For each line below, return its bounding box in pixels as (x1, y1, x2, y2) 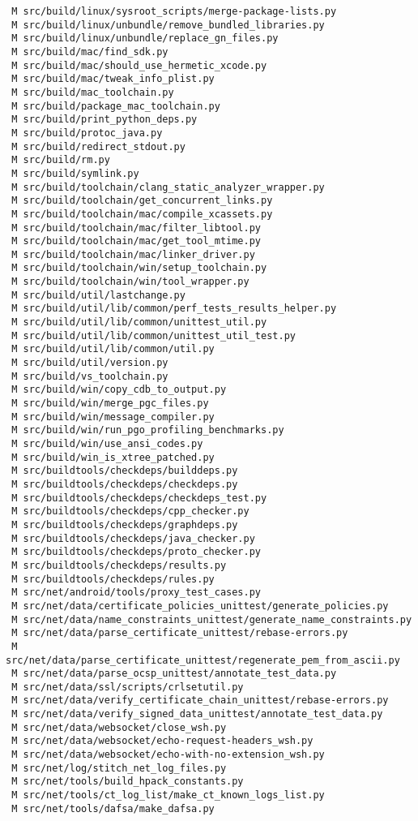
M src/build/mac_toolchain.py (11, 86, 174, 98)
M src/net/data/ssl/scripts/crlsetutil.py (11, 681, 244, 693)
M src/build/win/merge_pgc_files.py (11, 398, 209, 410)
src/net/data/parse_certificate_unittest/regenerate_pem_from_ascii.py (6, 654, 400, 666)
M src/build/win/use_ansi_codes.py (11, 438, 203, 449)
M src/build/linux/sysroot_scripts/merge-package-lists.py (11, 6, 337, 17)
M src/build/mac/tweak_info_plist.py (11, 73, 215, 85)
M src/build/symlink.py (11, 167, 139, 179)
